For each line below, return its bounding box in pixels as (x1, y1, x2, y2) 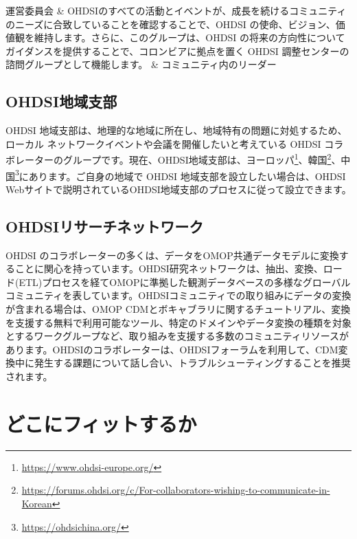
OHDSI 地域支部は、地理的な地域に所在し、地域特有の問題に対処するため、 (5, 123, 347, 137)
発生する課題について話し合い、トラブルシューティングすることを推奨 (34, 355, 351, 370)
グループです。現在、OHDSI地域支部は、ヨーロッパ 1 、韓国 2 (62, 151, 332, 167)
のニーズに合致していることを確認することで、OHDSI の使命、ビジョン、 (5, 16, 336, 31)
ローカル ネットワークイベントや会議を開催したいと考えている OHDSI (5, 136, 321, 151)
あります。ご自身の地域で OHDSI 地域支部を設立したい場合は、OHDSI (28, 168, 346, 183)
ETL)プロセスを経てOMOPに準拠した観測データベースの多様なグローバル (19, 274, 351, 289)
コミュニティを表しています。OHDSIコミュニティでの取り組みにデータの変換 (5, 288, 352, 302)
